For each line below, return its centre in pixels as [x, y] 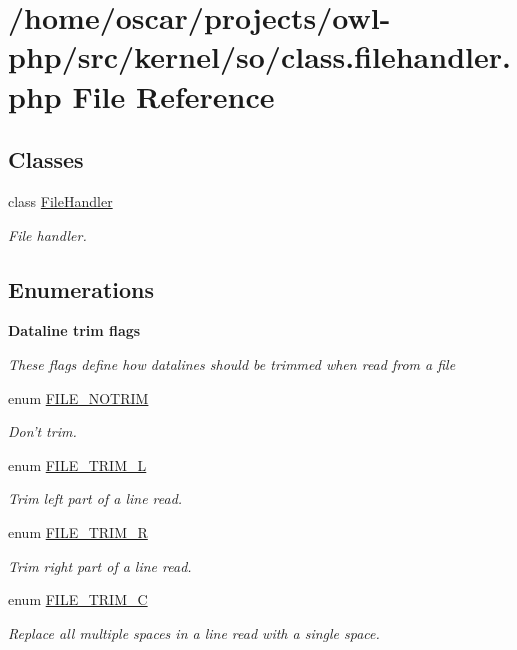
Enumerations [81, 288]
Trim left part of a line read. [95, 498]
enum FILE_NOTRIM [78, 397]
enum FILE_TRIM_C [78, 599]
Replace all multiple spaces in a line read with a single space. [194, 632]
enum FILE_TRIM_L [77, 464]
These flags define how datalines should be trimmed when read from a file [232, 363]
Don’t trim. [42, 431]
